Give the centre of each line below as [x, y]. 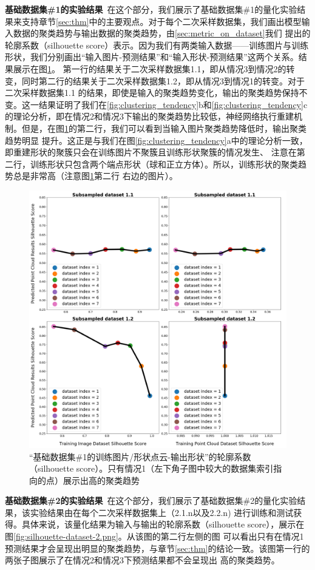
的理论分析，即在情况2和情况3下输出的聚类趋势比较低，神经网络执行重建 [149, 116]
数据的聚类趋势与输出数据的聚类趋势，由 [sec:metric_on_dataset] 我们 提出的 [162, 33]
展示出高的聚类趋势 [101, 480]
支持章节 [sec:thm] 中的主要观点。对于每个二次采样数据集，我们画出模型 [161, 21]
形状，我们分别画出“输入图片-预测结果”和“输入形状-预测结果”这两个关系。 [152, 57]
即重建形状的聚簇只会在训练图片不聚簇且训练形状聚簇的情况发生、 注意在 [151, 152]
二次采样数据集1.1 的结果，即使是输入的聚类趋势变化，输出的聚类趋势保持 [152, 93]
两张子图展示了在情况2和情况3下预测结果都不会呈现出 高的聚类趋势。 [142, 560]
